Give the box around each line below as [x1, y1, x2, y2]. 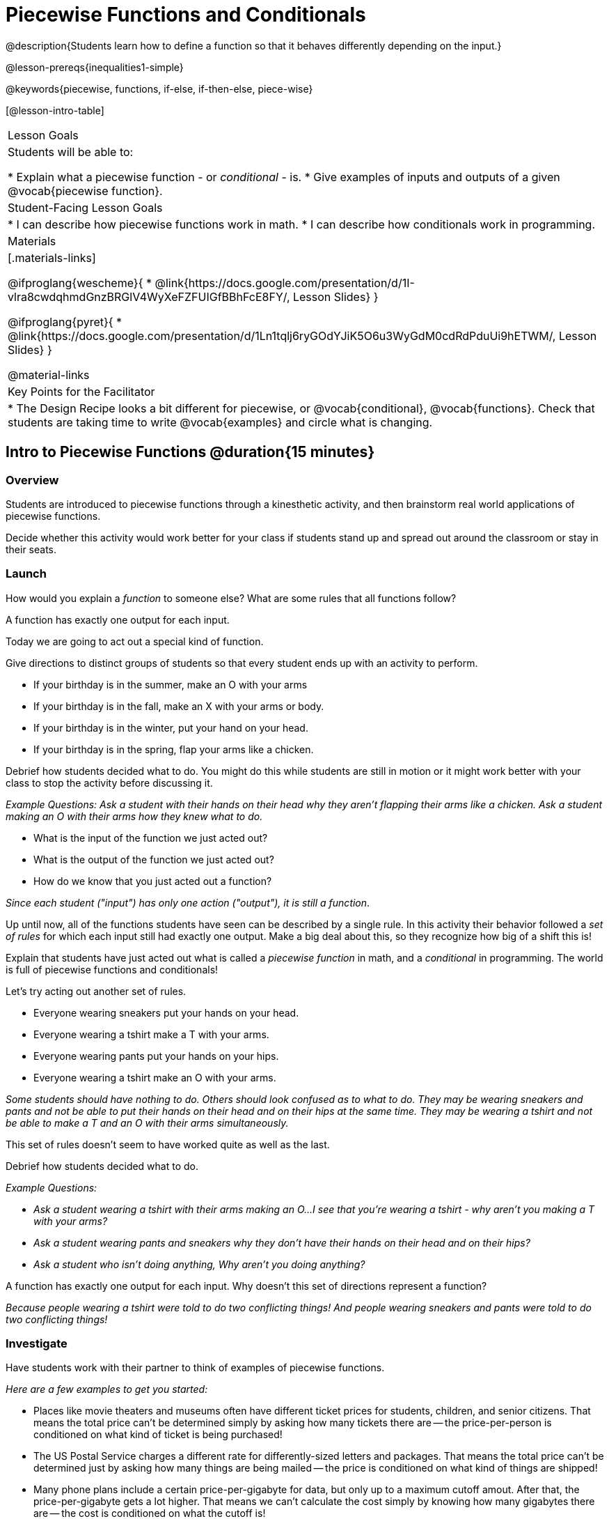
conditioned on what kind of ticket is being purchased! [33, 1428, 283, 1441]
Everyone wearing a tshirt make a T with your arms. [33, 1028, 269, 1040]
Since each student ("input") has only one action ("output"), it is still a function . [6, 896, 370, 909]
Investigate [6, 1336, 68, 1351]
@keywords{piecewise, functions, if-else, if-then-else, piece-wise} [6, 82, 313, 95]
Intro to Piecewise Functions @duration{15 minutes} [6, 443, 375, 461]
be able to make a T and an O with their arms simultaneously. [6, 1116, 289, 1129]
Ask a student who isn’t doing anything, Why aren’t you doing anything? [33, 1258, 365, 1270]
